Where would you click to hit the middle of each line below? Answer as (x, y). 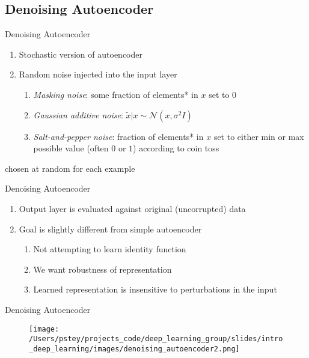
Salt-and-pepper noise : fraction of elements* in (118, 136)
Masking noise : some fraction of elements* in (116, 94)
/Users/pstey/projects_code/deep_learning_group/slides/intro (156, 339)
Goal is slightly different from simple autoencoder (110, 229)
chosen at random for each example (70, 168)
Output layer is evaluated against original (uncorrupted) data (132, 208)
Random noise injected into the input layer (98, 74)
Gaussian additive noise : (78, 114)
